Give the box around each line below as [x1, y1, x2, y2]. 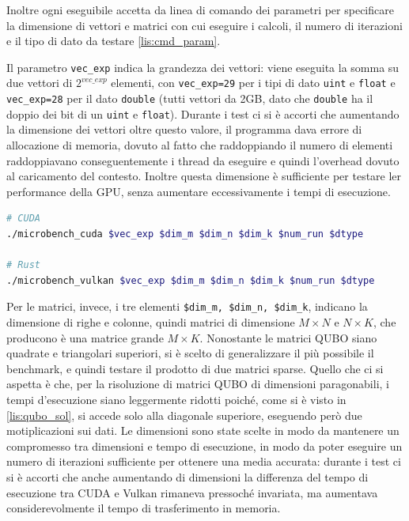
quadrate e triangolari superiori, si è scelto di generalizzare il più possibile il [6, 345, 374, 361]
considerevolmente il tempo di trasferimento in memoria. [6, 500, 281, 516]
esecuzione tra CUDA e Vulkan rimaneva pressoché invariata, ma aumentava [6, 484, 378, 500]
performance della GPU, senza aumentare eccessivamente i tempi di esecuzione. [6, 183, 391, 199]
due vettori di [6, 74, 73, 91]
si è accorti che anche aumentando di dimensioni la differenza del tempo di [6, 468, 369, 485]
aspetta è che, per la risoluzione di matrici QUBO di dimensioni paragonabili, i [6, 376, 389, 392]
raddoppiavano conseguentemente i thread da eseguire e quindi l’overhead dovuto [6, 152, 400, 168]
